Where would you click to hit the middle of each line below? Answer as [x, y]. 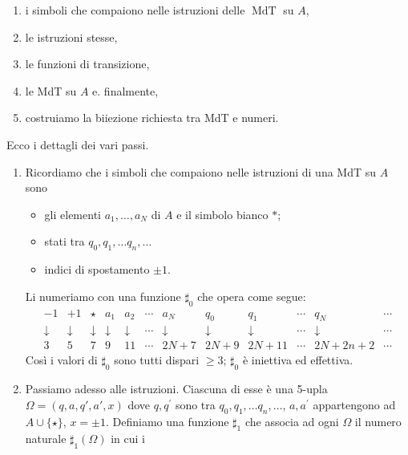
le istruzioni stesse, [71, 37]
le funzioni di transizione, [87, 64]
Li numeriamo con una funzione [103, 296]
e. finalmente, [125, 90]
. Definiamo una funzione [168, 421]
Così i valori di [61, 360]
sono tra [195, 404]
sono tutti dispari [157, 360]
